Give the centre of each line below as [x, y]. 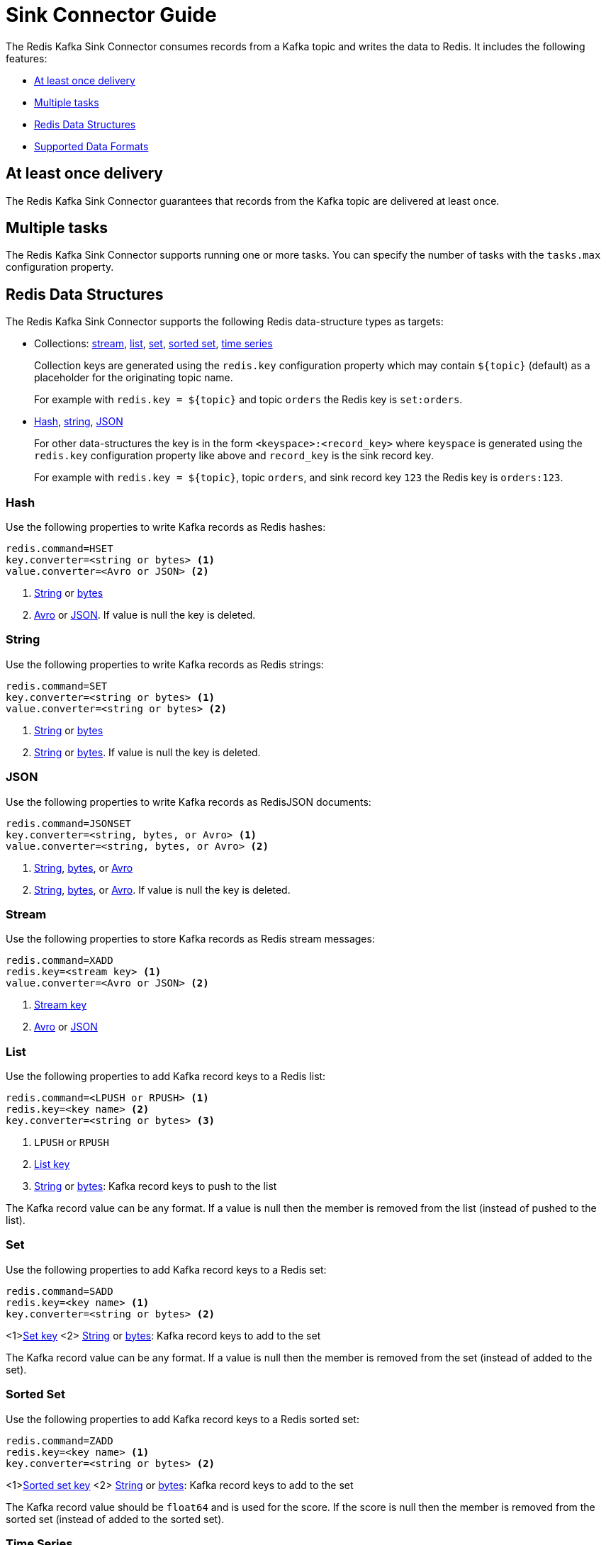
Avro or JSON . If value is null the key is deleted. [145, 615]
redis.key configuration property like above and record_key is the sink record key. [234, 456]
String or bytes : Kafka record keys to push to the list [156, 1186]
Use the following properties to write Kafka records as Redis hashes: [166, 527]
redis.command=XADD [60, 961]
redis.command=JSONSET [69, 823]
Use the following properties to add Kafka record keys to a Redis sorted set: [183, 1419]
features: [27, 58]
